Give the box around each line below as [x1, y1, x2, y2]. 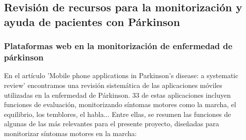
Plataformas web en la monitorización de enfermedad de [4, 40, 233, 52]
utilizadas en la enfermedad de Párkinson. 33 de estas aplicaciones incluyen [4, 89, 231, 100]
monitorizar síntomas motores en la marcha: [4, 128, 137, 138]
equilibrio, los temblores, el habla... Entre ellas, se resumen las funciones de [4, 109, 231, 119]
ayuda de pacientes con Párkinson [4, 14, 180, 29]
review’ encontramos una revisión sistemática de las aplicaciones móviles [4, 80, 222, 90]
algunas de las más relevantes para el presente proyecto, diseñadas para [4, 118, 219, 129]
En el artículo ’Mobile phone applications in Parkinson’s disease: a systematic [4, 70, 239, 81]
